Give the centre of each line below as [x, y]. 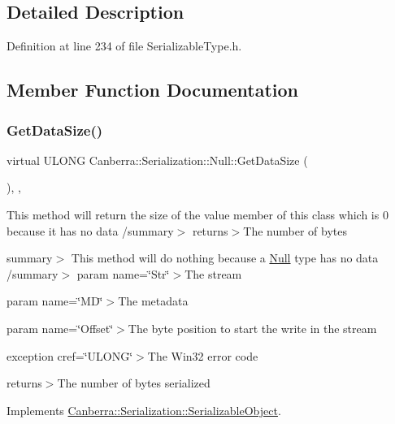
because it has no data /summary [90, 230]
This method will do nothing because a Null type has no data [225, 258]
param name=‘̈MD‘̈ [55, 301]
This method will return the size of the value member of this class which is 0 [197, 214]
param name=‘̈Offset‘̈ [60, 328]
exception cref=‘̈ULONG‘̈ [70, 355]
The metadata [153, 301]
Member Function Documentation [153, 90]
